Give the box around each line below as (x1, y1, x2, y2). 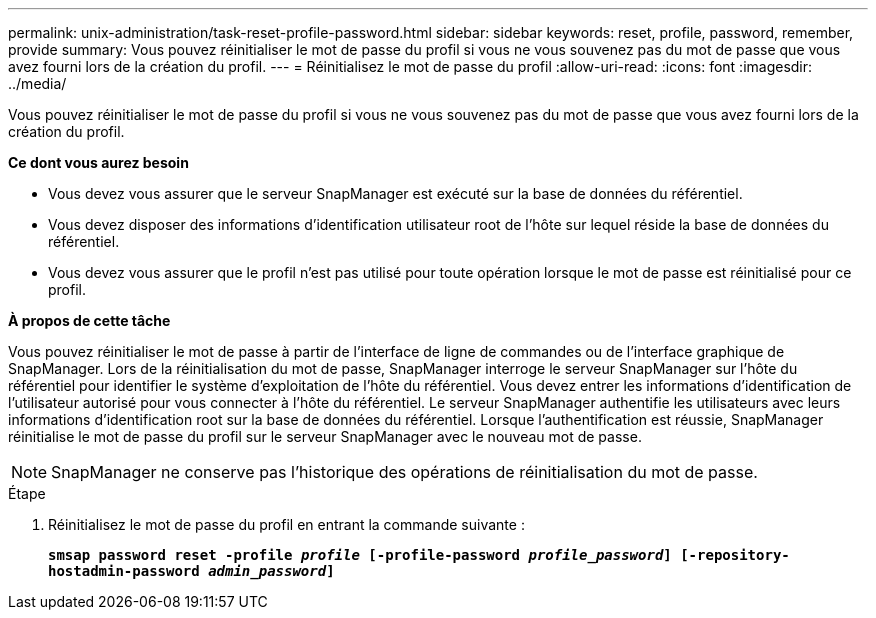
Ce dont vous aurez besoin (8, 154, 189, 171)
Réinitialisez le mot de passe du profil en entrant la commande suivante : (48, 516, 525, 533)
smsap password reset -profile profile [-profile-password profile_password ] (48, 547, 672, 563)
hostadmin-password (48, 563, 200, 579)
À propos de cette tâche (8, 312, 171, 329)
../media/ (8, 75, 67, 92)
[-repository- (680, 547, 790, 563)
